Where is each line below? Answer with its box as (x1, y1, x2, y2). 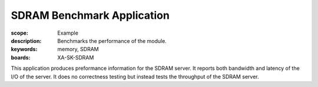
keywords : (11, 46, 38, 53)
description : (11, 37, 42, 44)
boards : (11, 53, 31, 61)
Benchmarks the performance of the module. (57, 37, 167, 44)
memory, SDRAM (57, 46, 100, 53)
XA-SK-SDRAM (57, 53, 94, 61)
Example (57, 29, 79, 36)
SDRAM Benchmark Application (11, 9, 170, 22)
